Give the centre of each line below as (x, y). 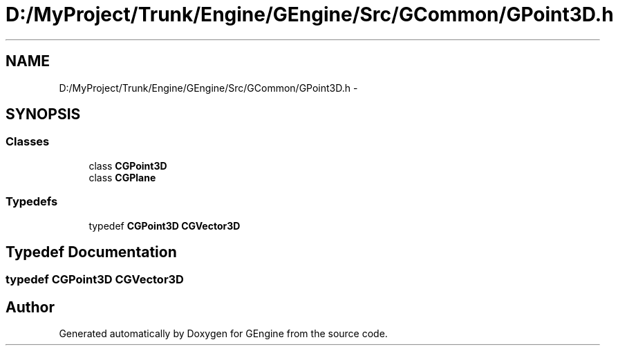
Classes (28, 142)
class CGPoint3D (128, 166)
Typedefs (32, 202)
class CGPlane (122, 177)
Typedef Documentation (91, 252)
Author (30, 307)
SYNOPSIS (43, 114)
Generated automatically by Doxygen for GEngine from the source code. (223, 334)
